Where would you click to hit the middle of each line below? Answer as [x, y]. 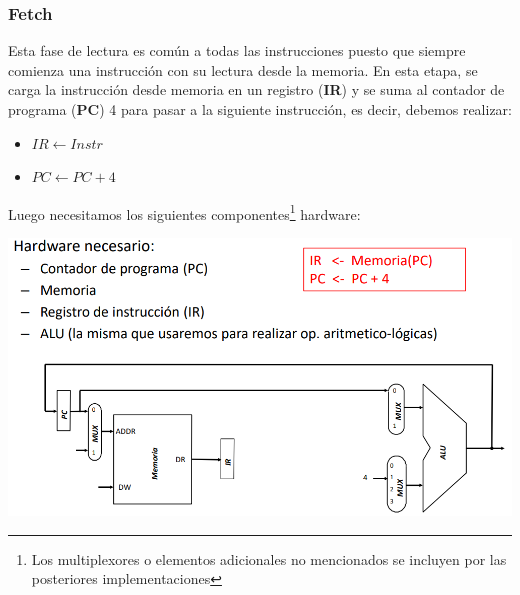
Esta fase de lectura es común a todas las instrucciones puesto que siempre [237, 50]
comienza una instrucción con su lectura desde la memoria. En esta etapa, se [243, 69]
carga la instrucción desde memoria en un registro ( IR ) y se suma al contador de [256, 89]
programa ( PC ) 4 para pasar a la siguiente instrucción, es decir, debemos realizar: [260, 109]
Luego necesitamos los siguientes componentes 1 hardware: [184, 212]
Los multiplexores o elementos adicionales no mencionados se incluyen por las [269, 558]
